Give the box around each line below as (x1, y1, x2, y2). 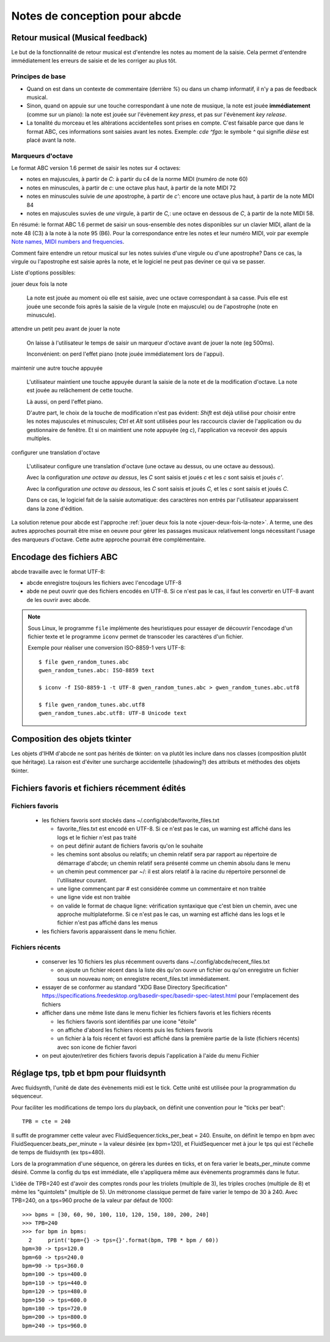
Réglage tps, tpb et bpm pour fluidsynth (11, 1068, 166, 1078)
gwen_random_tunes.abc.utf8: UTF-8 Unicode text (38, 710, 187, 717)
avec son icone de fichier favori (57, 1043, 137, 1050)
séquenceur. (11, 1093, 43, 1100)
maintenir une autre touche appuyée (11, 364, 103, 372)
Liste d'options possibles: (11, 269, 76, 276)
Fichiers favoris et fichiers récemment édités (11, 783, 186, 793)
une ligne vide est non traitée (57, 893, 131, 901)
